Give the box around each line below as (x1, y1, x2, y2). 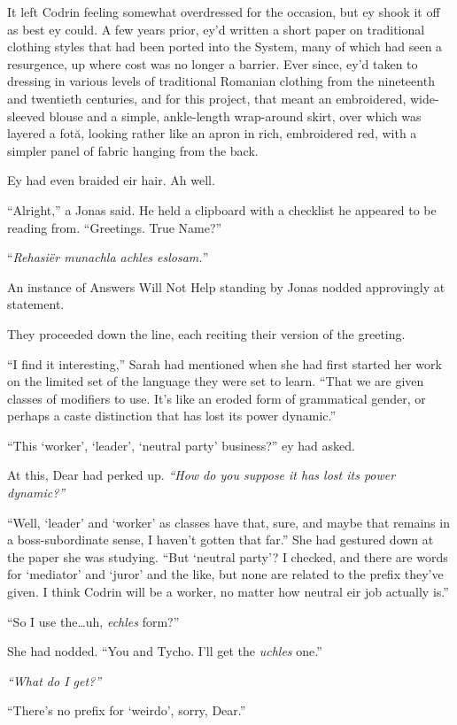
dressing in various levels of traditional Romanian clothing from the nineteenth (7, 72, 435, 90)
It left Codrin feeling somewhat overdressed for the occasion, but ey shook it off (7, 3, 440, 20)
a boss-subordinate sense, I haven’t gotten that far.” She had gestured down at (7, 530, 434, 549)
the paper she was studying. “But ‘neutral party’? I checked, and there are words (7, 547, 448, 566)
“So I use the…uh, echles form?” (7, 612, 180, 630)
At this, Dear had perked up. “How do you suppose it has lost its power (7, 466, 396, 484)
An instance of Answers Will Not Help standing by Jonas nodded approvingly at (7, 277, 445, 296)
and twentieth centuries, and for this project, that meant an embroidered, (7, 89, 407, 107)
